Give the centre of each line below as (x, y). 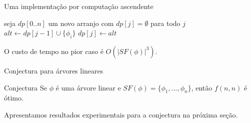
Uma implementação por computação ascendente (79, 6)
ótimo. (14, 98)
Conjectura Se (25, 87)
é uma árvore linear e (88, 87)
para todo (165, 23)
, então (202, 87)
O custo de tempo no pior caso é (54, 51)
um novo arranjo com (81, 23)
